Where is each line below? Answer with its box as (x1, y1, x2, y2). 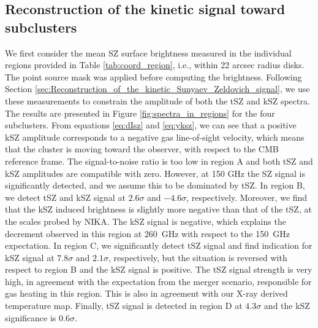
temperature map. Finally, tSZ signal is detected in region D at (5, 299, 243, 312)
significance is (5, 311, 56, 324)
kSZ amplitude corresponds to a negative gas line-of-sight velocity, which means (5, 130, 305, 143)
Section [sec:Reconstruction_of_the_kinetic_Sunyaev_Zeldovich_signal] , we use (5, 82, 310, 95)
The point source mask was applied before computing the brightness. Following (5, 70, 302, 83)
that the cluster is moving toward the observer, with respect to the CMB (5, 143, 279, 155)
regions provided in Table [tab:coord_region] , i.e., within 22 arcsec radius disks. (5, 58, 305, 71)
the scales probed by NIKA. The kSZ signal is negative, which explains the (5, 214, 286, 227)
